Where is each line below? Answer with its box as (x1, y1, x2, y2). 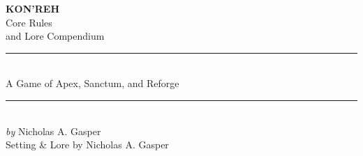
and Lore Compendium (6, 29, 105, 43)
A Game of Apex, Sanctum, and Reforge (6, 76, 179, 91)
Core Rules (6, 15, 52, 29)
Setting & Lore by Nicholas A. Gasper (6, 137, 169, 152)
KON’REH (6, 1, 60, 15)
